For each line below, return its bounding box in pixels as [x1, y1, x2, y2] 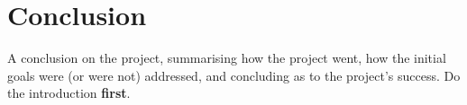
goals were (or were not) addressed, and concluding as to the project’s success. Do [7, 66, 461, 84]
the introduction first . [7, 83, 131, 102]
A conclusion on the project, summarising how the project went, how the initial [7, 48, 446, 67]
